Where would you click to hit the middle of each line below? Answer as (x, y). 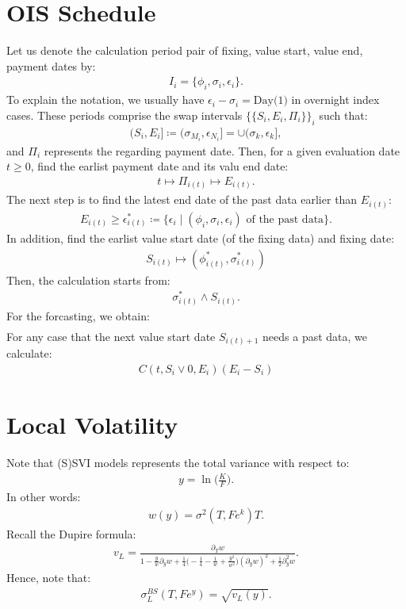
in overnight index (335, 100)
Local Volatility (92, 425)
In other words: (44, 497)
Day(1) (270, 101)
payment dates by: (51, 65)
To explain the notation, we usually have (105, 100)
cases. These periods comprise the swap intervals (124, 115)
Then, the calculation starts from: (88, 280)
